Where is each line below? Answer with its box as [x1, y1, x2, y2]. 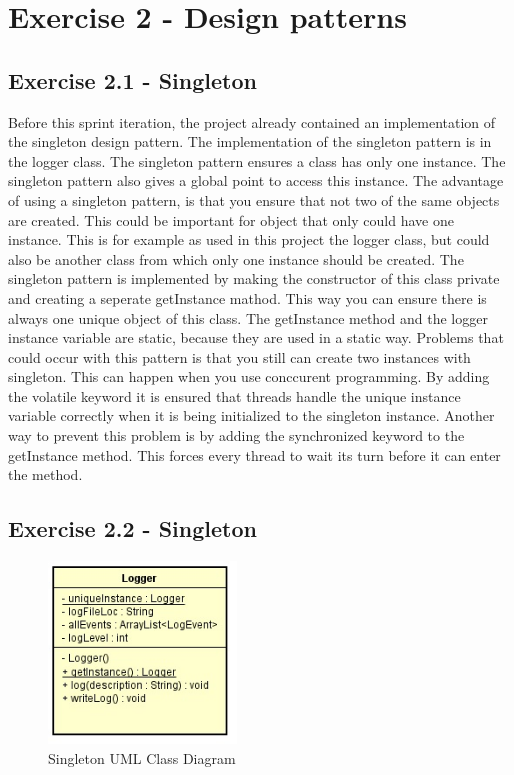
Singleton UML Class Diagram [48, 747, 236, 768]
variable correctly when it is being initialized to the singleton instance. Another [8, 405, 495, 426]
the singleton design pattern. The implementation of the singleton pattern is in [8, 131, 492, 152]
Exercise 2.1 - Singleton [8, 64, 257, 95]
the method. [8, 464, 83, 485]
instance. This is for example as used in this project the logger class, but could [8, 229, 490, 250]
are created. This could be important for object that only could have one [8, 209, 454, 230]
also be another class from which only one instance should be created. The [8, 248, 464, 269]
